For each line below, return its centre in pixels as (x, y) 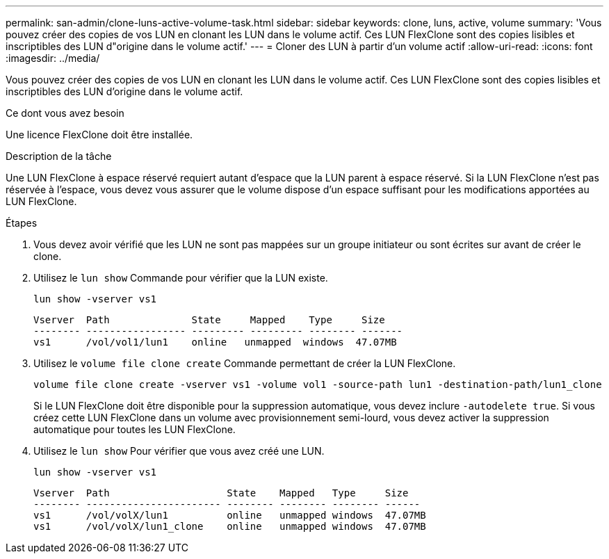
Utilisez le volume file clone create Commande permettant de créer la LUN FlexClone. (245, 363)
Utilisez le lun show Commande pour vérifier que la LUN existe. (181, 278)
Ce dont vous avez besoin (65, 113)
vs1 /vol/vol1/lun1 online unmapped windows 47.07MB (215, 342)
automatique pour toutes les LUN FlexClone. (135, 429)
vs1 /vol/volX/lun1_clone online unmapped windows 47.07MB (230, 526)
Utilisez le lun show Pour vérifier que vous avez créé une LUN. (179, 451)
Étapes (22, 223)
